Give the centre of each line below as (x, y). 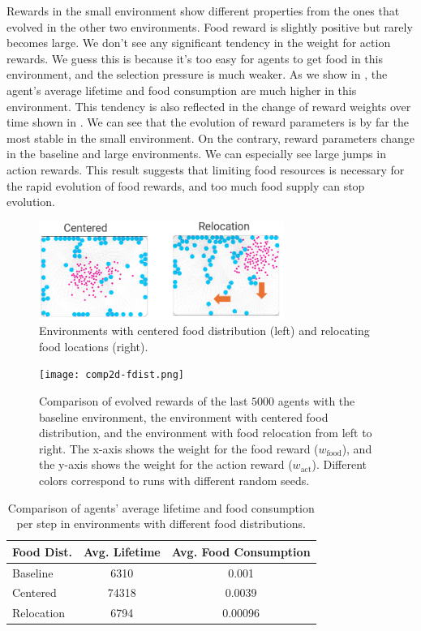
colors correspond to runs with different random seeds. (174, 480)
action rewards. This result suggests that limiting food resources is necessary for (206, 169)
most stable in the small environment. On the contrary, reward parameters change (211, 137)
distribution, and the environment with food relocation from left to (206, 433)
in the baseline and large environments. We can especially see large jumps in (196, 154)
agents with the (316, 401)
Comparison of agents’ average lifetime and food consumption (161, 507)
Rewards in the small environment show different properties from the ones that (203, 11)
